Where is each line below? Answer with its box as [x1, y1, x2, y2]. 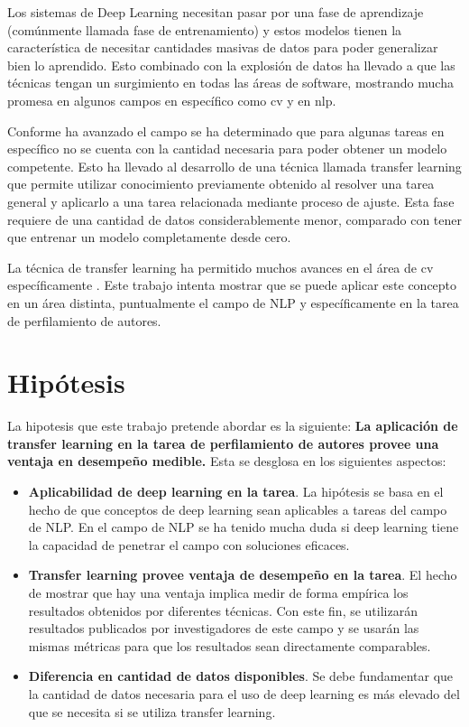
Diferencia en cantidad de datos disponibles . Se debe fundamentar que [28, 666, 454, 685]
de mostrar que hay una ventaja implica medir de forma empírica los [28, 583, 409, 601]
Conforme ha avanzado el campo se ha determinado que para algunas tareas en [7, 121, 445, 140]
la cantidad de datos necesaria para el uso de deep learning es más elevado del [28, 684, 460, 703]
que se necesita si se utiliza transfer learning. [28, 702, 276, 721]
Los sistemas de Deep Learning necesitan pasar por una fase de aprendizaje [7, 3, 424, 21]
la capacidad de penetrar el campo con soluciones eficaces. [28, 535, 350, 554]
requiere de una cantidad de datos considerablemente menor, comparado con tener [7, 210, 462, 228]
